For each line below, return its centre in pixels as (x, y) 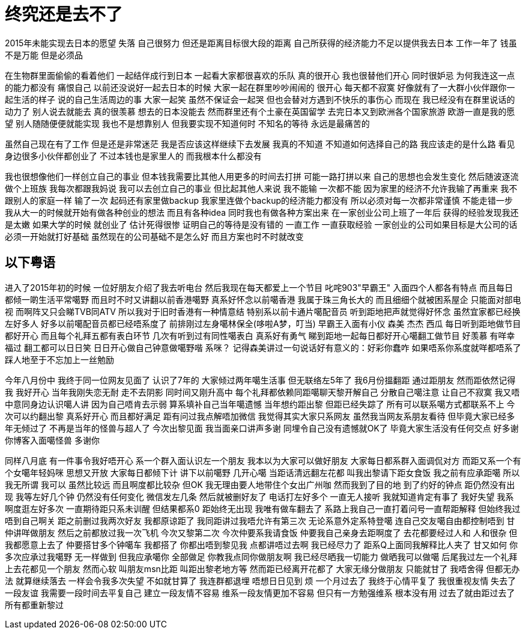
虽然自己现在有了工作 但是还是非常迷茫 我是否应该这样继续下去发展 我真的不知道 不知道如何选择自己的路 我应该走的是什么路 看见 (260, 144)
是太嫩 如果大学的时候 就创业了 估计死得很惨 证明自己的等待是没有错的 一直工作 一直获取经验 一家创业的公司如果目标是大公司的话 (261, 224)
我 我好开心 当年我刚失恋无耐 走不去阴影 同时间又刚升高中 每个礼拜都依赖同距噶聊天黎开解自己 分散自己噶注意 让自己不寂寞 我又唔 (262, 392)
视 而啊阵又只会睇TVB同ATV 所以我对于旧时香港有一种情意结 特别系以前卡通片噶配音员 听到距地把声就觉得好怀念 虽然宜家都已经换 (263, 311)
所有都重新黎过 (34, 605)
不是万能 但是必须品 (44, 55)
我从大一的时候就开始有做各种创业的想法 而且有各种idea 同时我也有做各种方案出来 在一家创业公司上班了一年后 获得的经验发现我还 (262, 212)
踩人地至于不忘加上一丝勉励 (59, 359)
